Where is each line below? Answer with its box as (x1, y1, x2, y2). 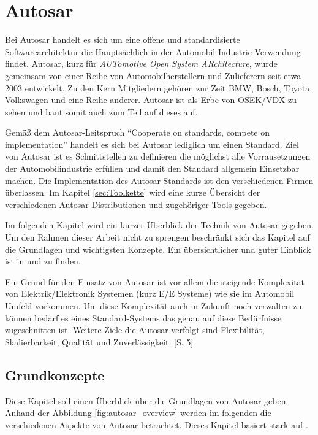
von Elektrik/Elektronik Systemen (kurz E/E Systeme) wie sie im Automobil (5, 287, 295, 300)
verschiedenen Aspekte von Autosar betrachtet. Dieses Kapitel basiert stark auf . (5, 418, 308, 431)
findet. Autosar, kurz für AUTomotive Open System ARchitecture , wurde (5, 57, 278, 70)
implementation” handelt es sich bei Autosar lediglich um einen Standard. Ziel (5, 137, 299, 150)
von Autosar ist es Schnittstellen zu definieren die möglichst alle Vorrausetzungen (5, 150, 311, 163)
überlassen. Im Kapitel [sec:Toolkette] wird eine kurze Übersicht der (5, 186, 260, 199)
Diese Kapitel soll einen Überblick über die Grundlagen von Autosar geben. (5, 394, 289, 407)
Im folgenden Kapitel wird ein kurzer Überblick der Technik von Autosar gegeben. (5, 218, 314, 231)
